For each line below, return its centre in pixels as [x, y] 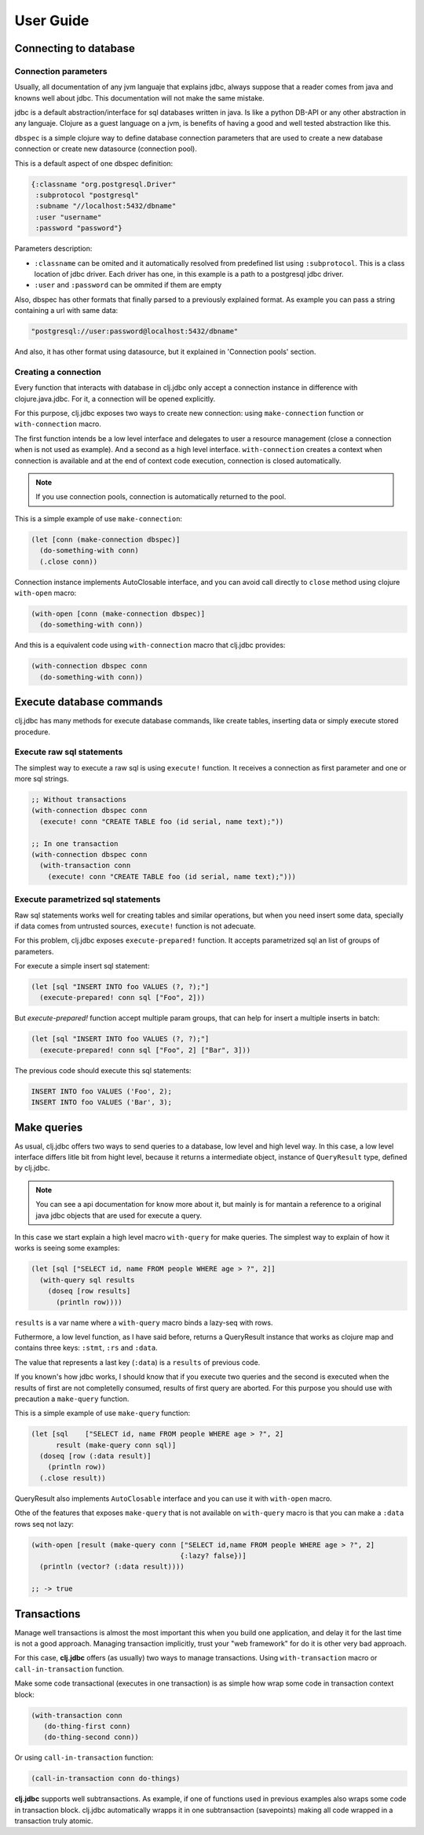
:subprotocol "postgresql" [87, 195]
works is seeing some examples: [68, 1248]
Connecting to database [75, 48]
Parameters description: [53, 248]
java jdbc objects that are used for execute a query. [119, 1215]
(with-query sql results [87, 1280]
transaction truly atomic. [54, 1821]
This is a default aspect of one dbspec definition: [94, 163]
